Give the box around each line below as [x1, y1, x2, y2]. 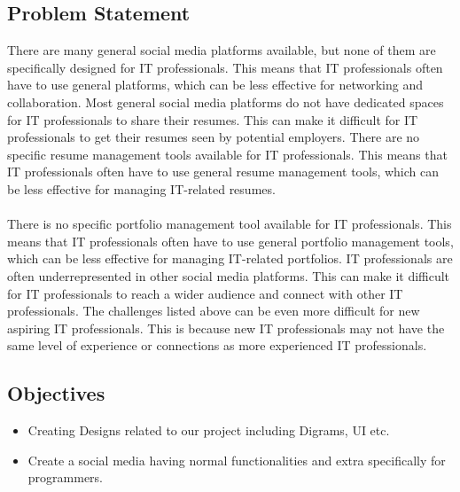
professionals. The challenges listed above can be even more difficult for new [7, 301, 420, 320]
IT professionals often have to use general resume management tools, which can [7, 162, 440, 181]
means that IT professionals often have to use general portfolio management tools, [7, 231, 454, 250]
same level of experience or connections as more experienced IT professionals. [7, 336, 427, 355]
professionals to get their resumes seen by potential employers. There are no [7, 128, 420, 146]
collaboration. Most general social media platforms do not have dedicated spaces [7, 92, 444, 111]
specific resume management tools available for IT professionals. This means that [7, 144, 448, 163]
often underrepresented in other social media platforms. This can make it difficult [7, 266, 450, 285]
